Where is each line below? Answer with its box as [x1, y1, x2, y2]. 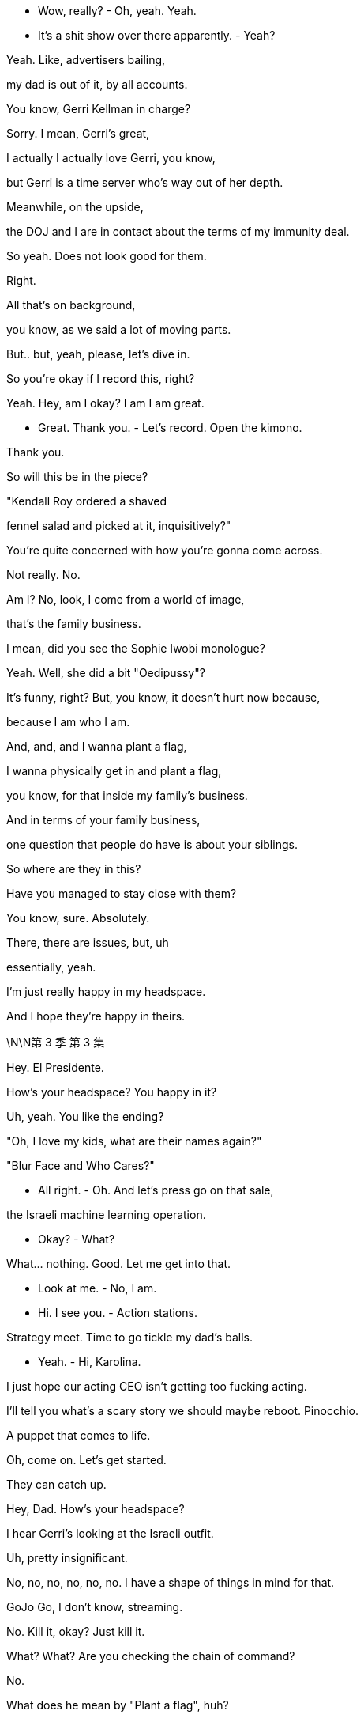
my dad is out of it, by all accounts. [6, 78, 188, 91]
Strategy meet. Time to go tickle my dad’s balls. [6, 1330, 253, 1344]
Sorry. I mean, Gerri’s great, [6, 127, 150, 140]
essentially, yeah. [6, 960, 96, 974]
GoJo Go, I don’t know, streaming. [6, 1600, 183, 1614]
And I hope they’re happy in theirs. [6, 1009, 186, 1023]
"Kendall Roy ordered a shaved [6, 494, 167, 508]
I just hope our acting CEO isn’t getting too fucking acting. [6, 1379, 307, 1393]
